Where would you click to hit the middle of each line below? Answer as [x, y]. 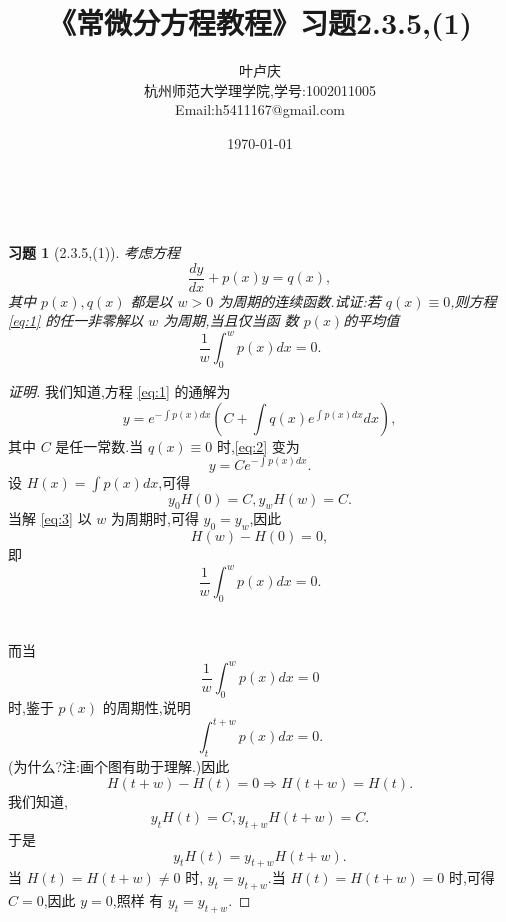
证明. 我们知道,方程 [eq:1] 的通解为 [119, 391]
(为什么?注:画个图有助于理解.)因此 [119, 765]
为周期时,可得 [154, 518]
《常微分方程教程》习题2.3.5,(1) [260, 22]
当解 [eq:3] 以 [50, 518]
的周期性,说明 [146, 707]
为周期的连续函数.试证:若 [299, 300]
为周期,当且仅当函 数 [231, 320]
